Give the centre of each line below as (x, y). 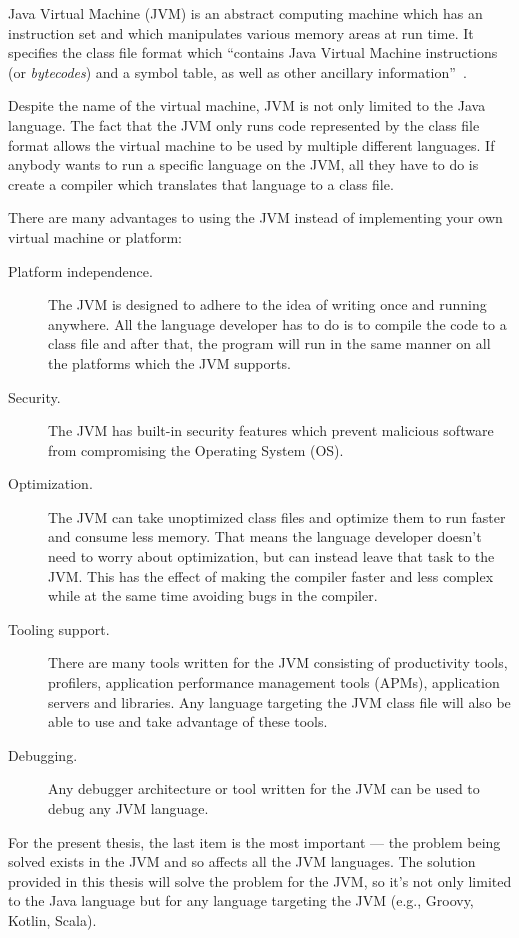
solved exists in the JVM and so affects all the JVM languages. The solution (242, 861)
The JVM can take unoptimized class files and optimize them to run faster (277, 516)
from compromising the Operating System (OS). (196, 449)
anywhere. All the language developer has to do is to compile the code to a (277, 323)
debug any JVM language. (128, 808)
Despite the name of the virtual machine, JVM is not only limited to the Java (247, 105)
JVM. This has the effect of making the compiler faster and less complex (271, 575)
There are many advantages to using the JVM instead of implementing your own (255, 217)
